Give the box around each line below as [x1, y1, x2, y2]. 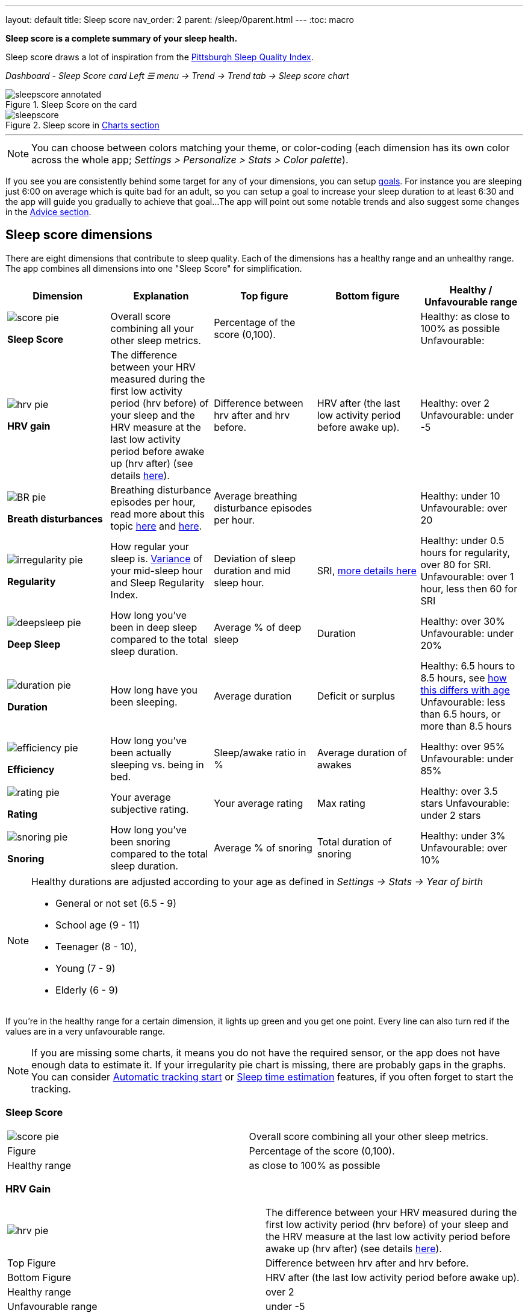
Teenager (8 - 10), [55, 940, 137, 953]
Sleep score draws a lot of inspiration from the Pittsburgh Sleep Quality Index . [5, 52, 314, 62]
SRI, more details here [317, 564, 417, 577]
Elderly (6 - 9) [55, 983, 119, 996]
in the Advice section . [5, 207, 92, 217]
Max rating [317, 797, 365, 809]
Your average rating [214, 797, 303, 809]
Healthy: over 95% [420, 740, 505, 753]
